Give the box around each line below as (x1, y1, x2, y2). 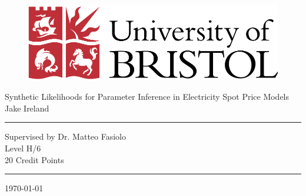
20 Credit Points (5, 153, 64, 165)
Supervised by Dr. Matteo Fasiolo (5, 130, 126, 143)
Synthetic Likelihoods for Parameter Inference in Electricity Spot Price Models (5, 90, 290, 103)
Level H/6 (5, 142, 41, 154)
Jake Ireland (5, 102, 49, 114)
